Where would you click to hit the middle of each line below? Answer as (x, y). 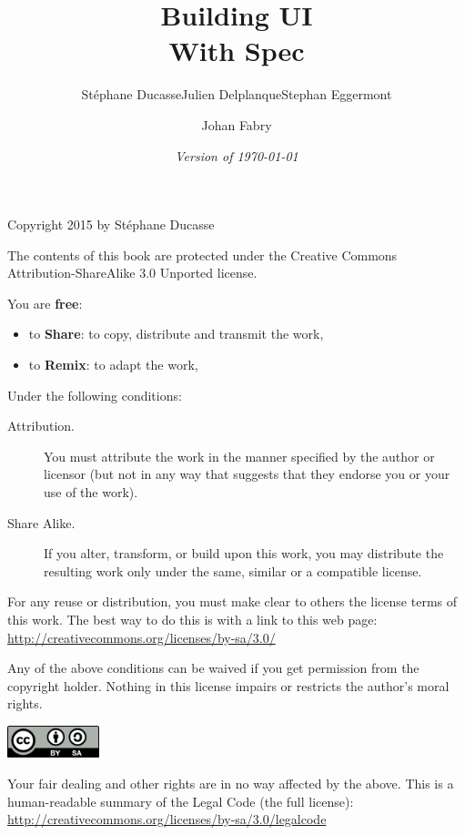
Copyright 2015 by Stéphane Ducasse (111, 224)
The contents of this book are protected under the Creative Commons (202, 255)
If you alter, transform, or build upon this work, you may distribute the (244, 553)
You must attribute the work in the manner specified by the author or (239, 456)
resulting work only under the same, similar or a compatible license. (233, 570)
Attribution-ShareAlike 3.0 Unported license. (132, 273)
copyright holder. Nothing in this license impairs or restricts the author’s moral (228, 685)
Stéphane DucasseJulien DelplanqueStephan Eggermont (237, 94)
